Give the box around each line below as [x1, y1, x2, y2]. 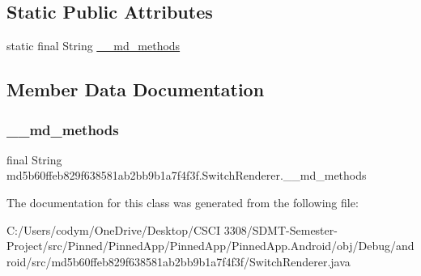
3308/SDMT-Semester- [223, 221, 338, 238]
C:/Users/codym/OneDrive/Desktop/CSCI [6, 221, 220, 238]
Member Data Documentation [6, 77, 265, 102]
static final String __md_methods [6, 37, 181, 54]
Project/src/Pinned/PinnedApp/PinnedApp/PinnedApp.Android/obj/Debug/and [6, 237, 415, 254]
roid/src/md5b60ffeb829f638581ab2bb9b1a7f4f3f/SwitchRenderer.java [6, 253, 351, 270]
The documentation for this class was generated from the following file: [6, 193, 359, 210]
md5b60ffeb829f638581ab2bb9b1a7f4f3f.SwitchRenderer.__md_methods [6, 167, 367, 184]
